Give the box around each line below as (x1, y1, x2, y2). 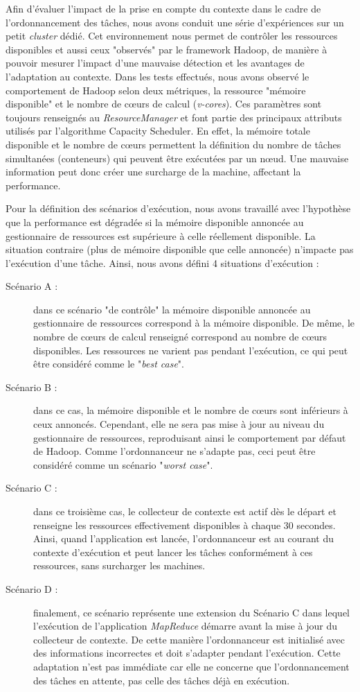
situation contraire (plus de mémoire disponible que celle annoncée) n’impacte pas (6, 242, 354, 257)
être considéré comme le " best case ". (33, 356, 184, 371)
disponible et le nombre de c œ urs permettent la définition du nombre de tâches (6, 137, 341, 151)
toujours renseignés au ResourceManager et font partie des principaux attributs (6, 110, 342, 124)
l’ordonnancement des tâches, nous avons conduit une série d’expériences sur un (6, 15, 344, 29)
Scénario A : (6, 279, 58, 293)
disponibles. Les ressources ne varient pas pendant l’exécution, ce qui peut (33, 343, 348, 357)
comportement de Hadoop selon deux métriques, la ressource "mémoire (6, 83, 306, 97)
